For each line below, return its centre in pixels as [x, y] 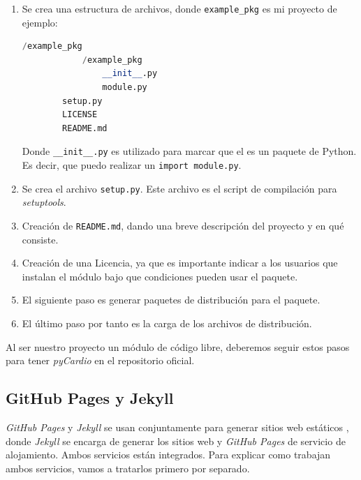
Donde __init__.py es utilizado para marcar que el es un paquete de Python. [189, 151]
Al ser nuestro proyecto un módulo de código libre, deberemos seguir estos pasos [178, 346]
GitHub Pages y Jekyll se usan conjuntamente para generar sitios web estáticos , [177, 427]
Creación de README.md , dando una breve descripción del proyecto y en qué [183, 225]
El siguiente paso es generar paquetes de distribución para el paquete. [171, 300]
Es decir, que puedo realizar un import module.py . [132, 165]
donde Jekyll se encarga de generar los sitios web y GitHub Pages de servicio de [176, 441]
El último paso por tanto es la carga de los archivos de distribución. [167, 323]
